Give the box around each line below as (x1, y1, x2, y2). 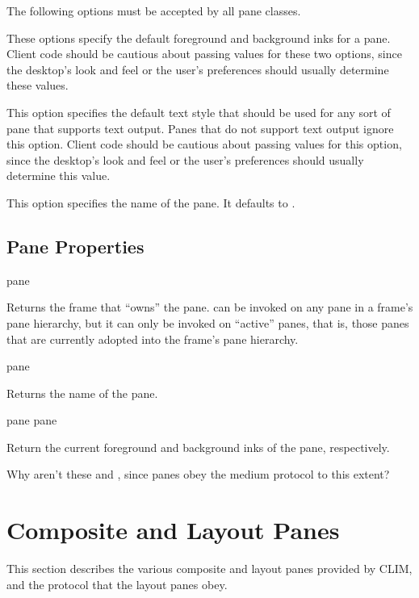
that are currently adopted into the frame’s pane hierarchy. (6, 330, 299, 347)
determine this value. (6, 167, 111, 184)
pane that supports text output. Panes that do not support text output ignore (6, 119, 394, 136)
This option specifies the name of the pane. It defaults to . (6, 194, 295, 211)
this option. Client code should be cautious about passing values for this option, (6, 136, 402, 153)
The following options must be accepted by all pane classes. (6, 2, 301, 19)
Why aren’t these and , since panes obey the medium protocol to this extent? (6, 466, 390, 483)
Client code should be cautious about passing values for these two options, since (6, 45, 402, 62)
